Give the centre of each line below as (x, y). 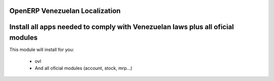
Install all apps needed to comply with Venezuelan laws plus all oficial (122, 27)
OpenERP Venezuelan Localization (65, 11)
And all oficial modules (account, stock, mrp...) (83, 68)
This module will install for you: (42, 50)
